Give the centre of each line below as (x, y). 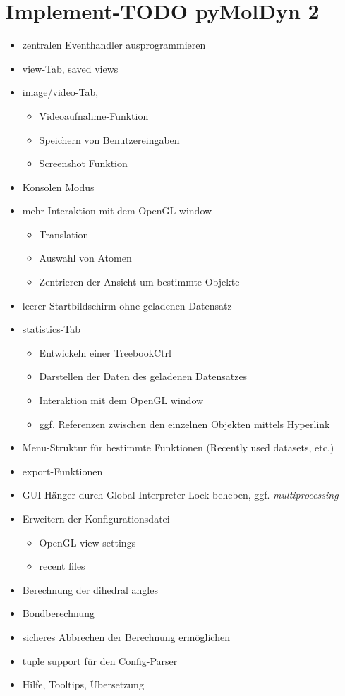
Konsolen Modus (58, 187)
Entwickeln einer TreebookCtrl (105, 352)
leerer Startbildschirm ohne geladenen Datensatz (127, 305)
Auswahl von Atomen (85, 258)
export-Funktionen (62, 471)
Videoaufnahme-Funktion (94, 115)
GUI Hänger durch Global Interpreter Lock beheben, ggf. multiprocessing (180, 495)
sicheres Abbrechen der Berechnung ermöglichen (126, 636)
